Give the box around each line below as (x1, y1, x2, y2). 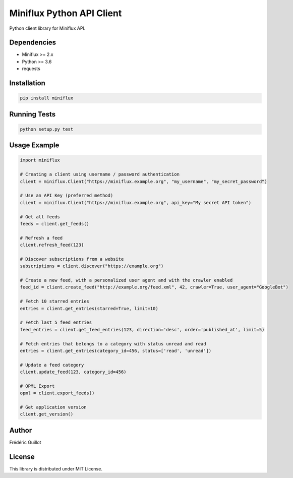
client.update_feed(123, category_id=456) (20, 369, 127, 375)
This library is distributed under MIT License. (9, 465, 103, 471)
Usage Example (9, 141, 60, 150)
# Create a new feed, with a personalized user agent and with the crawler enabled (20, 277, 233, 283)
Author (9, 426, 32, 435)
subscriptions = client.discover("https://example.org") (20, 263, 164, 269)
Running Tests (9, 110, 55, 118)
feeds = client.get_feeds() (20, 221, 89, 226)
